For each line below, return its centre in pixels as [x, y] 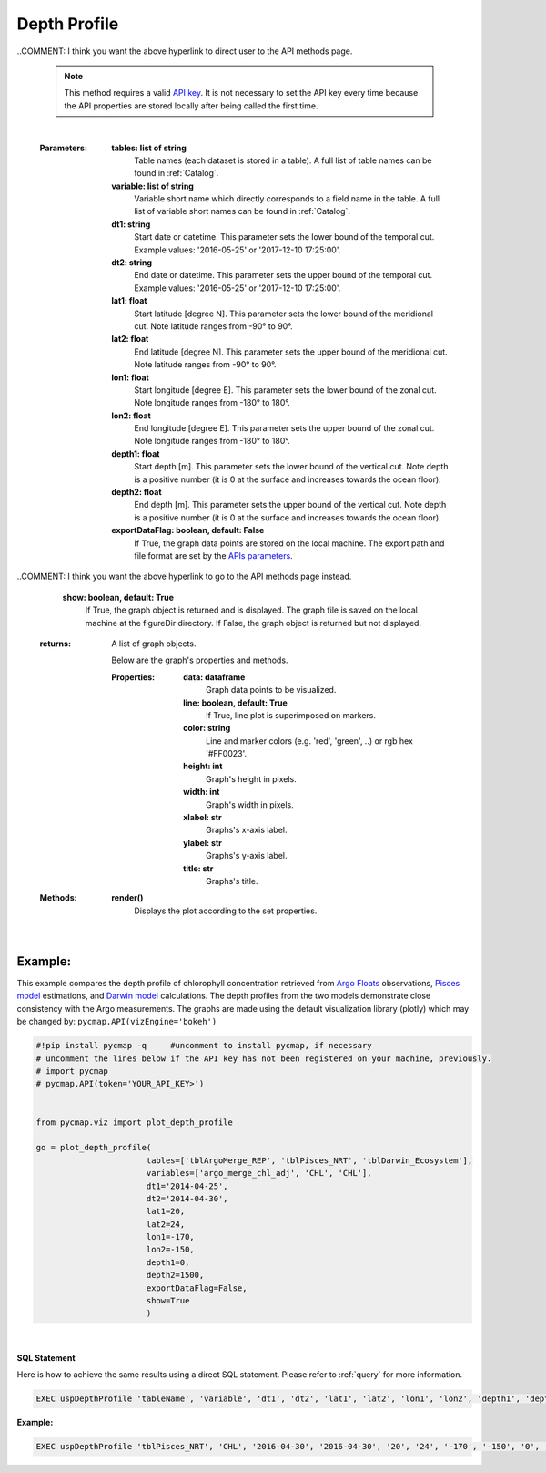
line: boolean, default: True [236, 703]
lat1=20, [166, 1211]
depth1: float [136, 453]
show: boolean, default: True [118, 597]
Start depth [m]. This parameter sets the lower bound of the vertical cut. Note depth [291, 467]
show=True [168, 1301]
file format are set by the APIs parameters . [213, 556]
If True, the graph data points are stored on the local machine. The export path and [289, 543]
